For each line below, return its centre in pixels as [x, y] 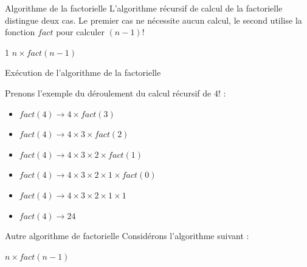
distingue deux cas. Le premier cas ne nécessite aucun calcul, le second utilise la [153, 20]
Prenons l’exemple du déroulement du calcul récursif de [108, 93]
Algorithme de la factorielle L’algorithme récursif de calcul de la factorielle [144, 8]
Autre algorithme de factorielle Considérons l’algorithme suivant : [127, 236]
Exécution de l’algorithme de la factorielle [83, 73]
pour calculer [80, 32]
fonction [20, 32]
